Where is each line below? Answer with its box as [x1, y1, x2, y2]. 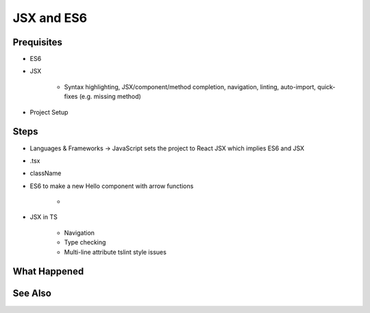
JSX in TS [29, 213, 58, 221]
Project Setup [29, 108, 69, 116]
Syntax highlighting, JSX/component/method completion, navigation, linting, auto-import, [64, 82, 317, 91]
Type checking [64, 238, 106, 246]
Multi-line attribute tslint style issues [64, 248, 167, 256]
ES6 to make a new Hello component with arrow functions [29, 182, 194, 190]
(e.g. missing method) [79, 93, 142, 101]
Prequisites [12, 36, 63, 48]
